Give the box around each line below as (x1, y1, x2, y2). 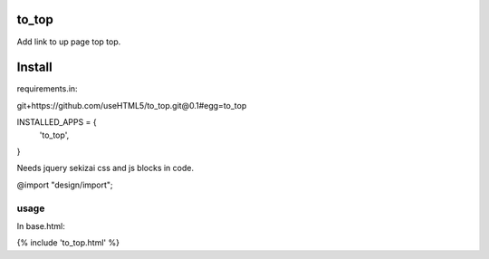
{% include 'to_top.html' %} (16, 237, 120, 248)
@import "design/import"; (16, 179, 113, 190)
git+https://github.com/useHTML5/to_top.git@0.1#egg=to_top (16, 100, 247, 110)
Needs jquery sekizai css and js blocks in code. (16, 163, 195, 174)
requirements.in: (16, 83, 78, 94)
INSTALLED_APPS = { (16, 117, 97, 128)
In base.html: (16, 220, 65, 231)
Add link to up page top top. (16, 36, 121, 47)
